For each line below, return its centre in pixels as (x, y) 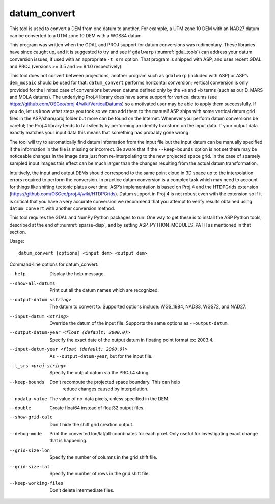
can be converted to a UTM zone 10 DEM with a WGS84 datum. (76, 35)
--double (20, 408)
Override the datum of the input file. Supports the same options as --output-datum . (139, 323)
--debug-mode (26, 434)
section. (18, 232)
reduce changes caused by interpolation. (105, 389)
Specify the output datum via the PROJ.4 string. (100, 373)
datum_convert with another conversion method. (62, 208)
